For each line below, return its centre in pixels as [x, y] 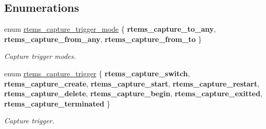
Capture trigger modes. [40, 56]
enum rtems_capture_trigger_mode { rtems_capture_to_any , [110, 29]
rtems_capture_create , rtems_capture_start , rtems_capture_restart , [132, 83]
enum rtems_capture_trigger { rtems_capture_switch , [97, 73]
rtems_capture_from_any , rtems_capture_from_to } [103, 39]
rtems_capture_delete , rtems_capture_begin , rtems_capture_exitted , [133, 93]
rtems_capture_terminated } [57, 103]
